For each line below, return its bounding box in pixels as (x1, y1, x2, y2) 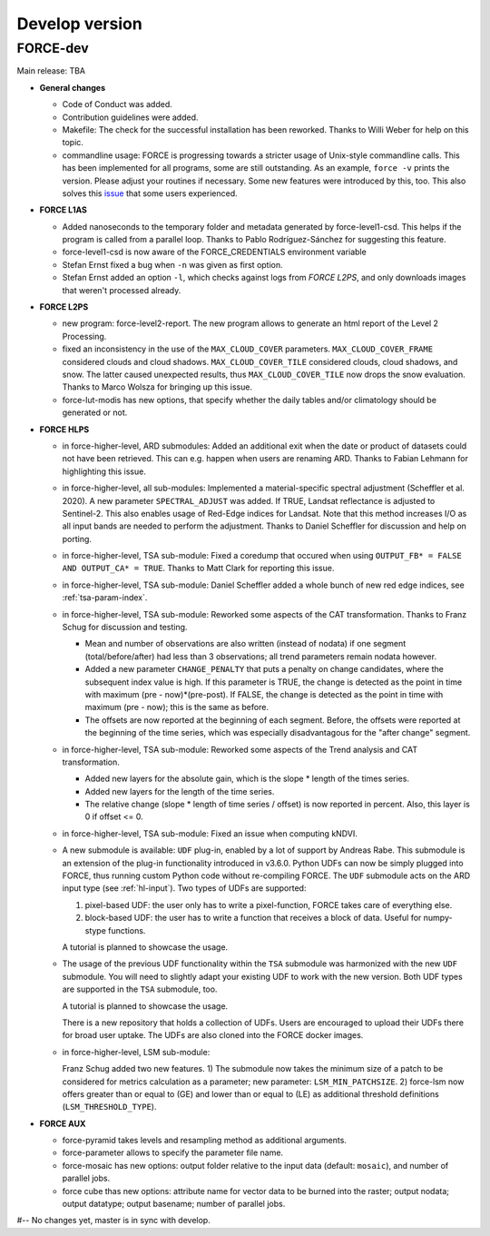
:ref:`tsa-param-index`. (62, 592, 148, 603)
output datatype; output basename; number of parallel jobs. (62, 1199, 286, 1210)
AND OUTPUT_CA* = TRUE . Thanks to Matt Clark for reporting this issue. (62, 563, 335, 574)
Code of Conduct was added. (62, 99, 172, 110)
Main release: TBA (16, 65, 86, 76)
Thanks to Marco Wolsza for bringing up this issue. (62, 381, 253, 392)
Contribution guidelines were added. (62, 112, 199, 123)
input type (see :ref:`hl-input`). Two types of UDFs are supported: (62, 883, 307, 894)
